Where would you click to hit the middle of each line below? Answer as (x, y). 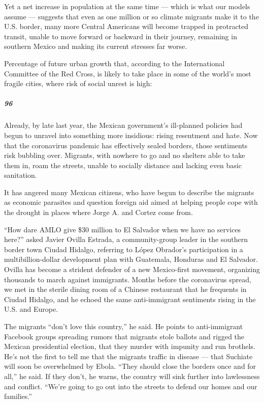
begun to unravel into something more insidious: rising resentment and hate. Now (131, 135)
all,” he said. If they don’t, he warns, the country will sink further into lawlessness (132, 376)
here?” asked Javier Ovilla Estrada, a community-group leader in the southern (126, 239)
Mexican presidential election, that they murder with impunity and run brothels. (130, 346)
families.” (18, 396)
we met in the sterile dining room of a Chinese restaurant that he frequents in (125, 289)
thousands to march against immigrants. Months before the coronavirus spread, (128, 279)
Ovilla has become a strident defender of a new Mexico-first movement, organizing (132, 269)
